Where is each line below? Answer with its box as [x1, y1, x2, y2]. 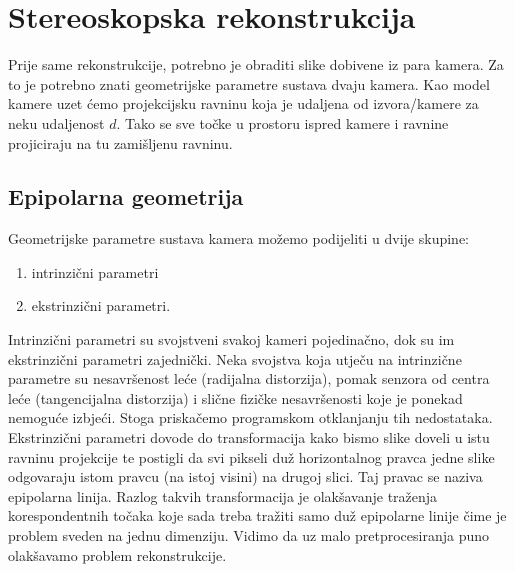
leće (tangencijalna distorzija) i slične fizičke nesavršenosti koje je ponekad [8, 387, 463, 408]
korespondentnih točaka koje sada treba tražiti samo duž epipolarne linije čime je [8, 505, 507, 526]
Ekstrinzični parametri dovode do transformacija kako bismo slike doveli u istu [8, 427, 490, 448]
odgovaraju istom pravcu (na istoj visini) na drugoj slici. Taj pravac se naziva [8, 466, 483, 487]
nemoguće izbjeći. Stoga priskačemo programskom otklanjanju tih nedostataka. [8, 407, 493, 428]
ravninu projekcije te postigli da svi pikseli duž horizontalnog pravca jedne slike [8, 446, 495, 467]
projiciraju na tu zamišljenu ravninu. [8, 132, 233, 153]
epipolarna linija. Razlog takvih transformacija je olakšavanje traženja [8, 485, 438, 506]
